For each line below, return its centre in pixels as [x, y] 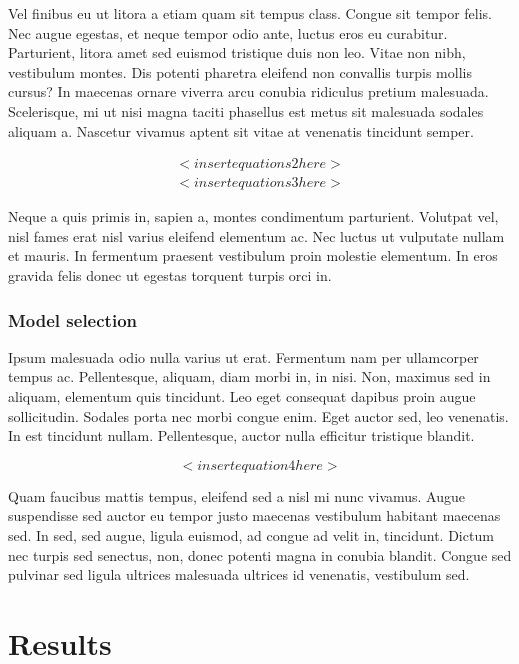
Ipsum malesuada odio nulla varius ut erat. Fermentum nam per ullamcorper [243, 356]
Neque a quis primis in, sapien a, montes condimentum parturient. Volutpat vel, [253, 216]
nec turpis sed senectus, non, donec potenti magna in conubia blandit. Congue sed [260, 554]
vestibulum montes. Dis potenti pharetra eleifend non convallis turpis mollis [240, 71]
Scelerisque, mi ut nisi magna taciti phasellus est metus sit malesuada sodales [246, 110]
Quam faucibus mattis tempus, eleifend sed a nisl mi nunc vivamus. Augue [237, 495]
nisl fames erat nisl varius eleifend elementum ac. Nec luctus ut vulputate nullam [256, 235]
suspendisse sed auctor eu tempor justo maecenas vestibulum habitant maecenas [254, 515]
